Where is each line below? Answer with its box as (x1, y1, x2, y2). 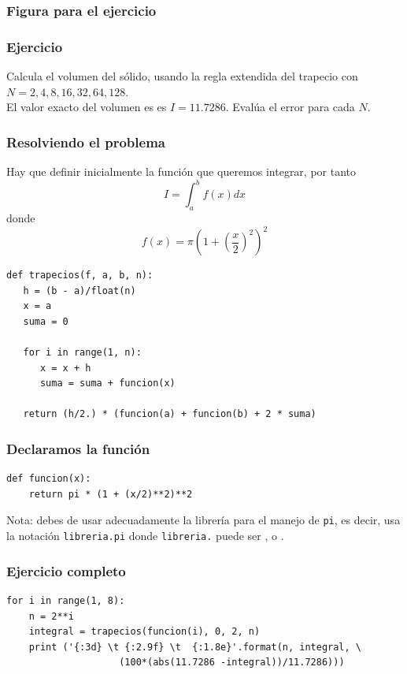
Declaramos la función (6, 438, 150, 458)
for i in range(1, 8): (6, 594, 125, 606)
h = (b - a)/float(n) (23, 285, 136, 296)
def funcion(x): (6, 473, 91, 485)
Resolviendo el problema (6, 132, 165, 151)
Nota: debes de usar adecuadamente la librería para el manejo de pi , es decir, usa (6, 512, 401, 528)
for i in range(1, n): (23, 347, 142, 359)
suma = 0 (23, 315, 68, 327)
